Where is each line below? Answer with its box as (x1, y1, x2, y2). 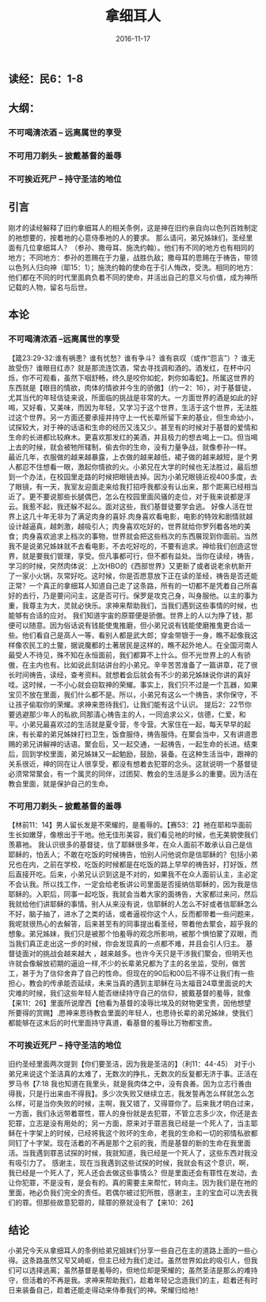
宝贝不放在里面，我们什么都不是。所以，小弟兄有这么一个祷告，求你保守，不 (8, 690, 258, 699)
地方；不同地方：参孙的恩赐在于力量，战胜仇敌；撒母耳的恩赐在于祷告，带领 (8, 253, 258, 262)
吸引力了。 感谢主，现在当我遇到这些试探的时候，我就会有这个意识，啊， (14, 1158, 253, 1168)
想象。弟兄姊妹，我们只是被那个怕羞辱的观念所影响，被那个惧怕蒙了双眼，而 (8, 928, 258, 938)
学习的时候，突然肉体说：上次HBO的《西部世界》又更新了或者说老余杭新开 (8, 561, 253, 570)
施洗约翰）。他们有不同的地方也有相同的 (125, 242, 255, 252)
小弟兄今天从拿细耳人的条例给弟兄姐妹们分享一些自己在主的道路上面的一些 (8, 1246, 251, 1255)
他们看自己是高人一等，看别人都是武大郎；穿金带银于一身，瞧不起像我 (21, 630, 251, 640)
